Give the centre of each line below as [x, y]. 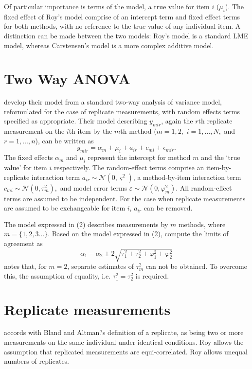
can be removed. [168, 208]
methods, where [202, 224]
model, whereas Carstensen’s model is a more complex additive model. [109, 45]
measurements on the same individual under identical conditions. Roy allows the [124, 342]
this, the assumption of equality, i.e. [57, 275]
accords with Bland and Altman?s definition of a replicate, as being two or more [124, 332]
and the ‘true [221, 157]
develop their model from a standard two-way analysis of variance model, [113, 102]
